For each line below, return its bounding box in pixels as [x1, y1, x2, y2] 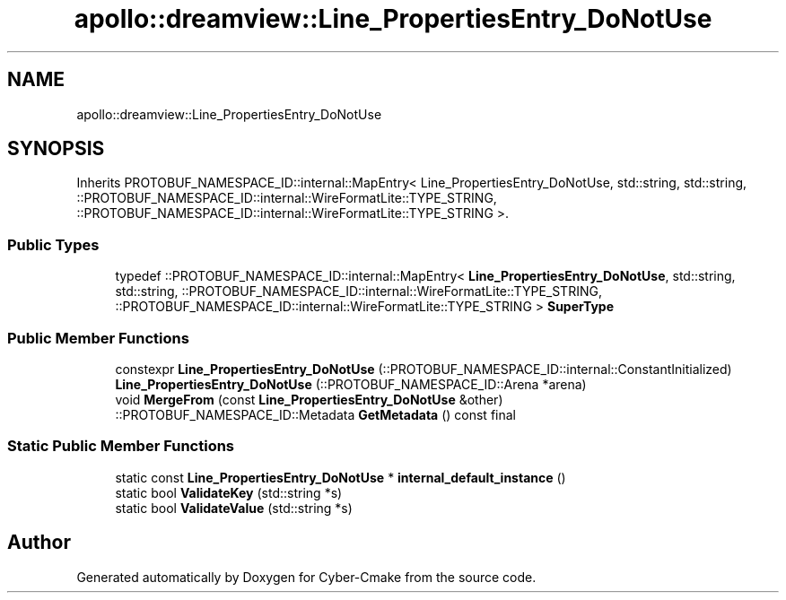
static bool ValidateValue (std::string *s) [115, 500, 353, 516]
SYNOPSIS [7, 137, 105, 161]
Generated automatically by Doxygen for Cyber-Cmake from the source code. [76, 569, 537, 585]
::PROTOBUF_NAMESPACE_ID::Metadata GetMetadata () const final [115, 406, 516, 422]
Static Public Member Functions [7, 437, 235, 456]
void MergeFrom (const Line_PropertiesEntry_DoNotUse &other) [115, 391, 503, 407]
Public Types [7, 235, 100, 254]
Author [7, 531, 71, 554]
